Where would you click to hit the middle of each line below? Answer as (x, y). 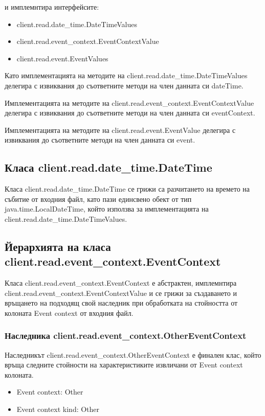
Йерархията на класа (58, 246)
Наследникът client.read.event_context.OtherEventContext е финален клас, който (133, 354)
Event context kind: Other (58, 409)
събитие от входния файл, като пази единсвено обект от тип (98, 199)
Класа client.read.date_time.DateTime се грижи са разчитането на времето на (127, 189)
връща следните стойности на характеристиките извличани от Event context (124, 365)
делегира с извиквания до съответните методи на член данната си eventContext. (130, 113)
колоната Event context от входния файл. (69, 313)
